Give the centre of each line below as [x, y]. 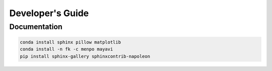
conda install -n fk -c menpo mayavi [66, 49]
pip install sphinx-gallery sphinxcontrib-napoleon [85, 56]
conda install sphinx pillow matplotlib [70, 42]
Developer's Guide [49, 13]
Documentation [36, 27]
